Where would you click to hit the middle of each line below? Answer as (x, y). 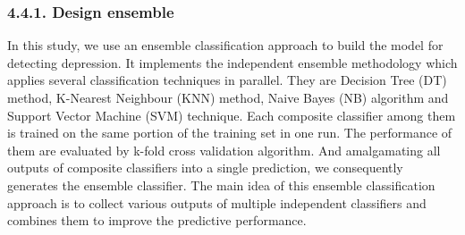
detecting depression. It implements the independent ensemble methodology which (232, 62)
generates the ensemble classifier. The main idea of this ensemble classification (221, 185)
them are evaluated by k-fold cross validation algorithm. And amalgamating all (224, 150)
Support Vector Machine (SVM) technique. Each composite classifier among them (232, 115)
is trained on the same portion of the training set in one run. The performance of (230, 133)
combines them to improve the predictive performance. (157, 220)
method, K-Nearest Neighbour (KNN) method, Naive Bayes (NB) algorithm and (228, 97)
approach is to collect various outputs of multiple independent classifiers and (217, 202)
